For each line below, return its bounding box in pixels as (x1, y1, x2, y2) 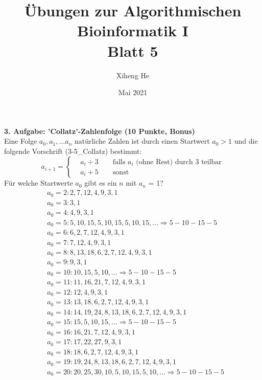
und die (234, 136, 258, 146)
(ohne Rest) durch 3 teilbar (136, 158, 222, 166)
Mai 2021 (118, 87, 148, 98)
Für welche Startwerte (4, 177, 73, 188)
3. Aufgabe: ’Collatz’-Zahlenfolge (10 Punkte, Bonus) (4, 125, 195, 136)
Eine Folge (4, 136, 37, 146)
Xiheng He (116, 70, 150, 80)
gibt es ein (84, 177, 117, 188)
